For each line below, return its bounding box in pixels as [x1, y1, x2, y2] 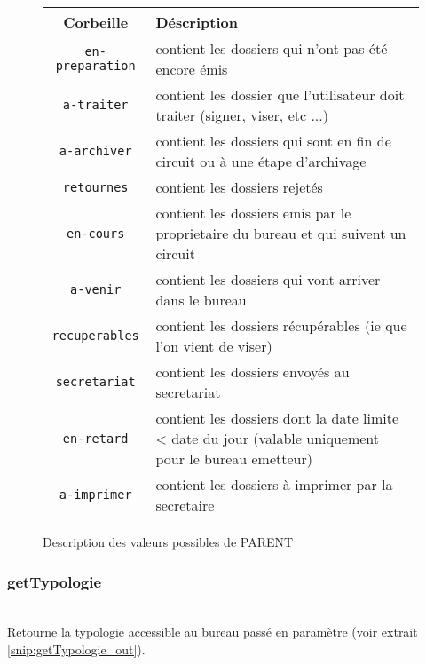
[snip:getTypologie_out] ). [7, 640, 146, 658]
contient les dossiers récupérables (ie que [155, 315, 407, 336]
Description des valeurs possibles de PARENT [43, 533, 294, 550]
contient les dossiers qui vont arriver [155, 269, 381, 289]
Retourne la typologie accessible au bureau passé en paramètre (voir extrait [7, 622, 418, 641]
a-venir [70, 282, 122, 297]
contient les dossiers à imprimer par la [155, 474, 393, 495]
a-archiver [59, 144, 132, 158]
